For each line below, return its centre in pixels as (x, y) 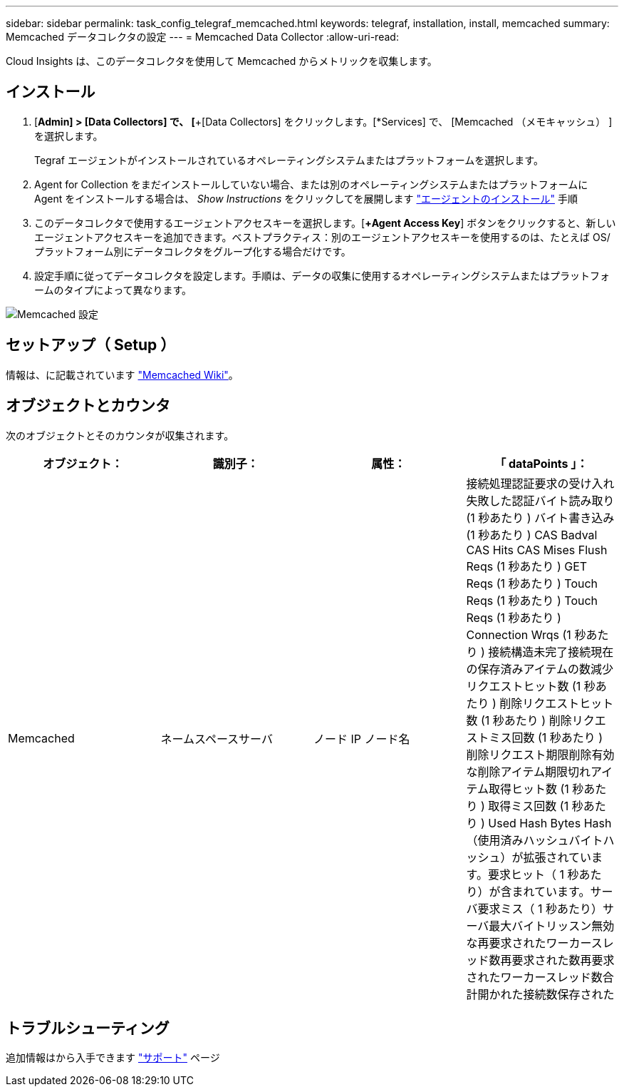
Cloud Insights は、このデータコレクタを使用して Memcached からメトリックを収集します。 (222, 61)
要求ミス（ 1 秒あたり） (540, 908)
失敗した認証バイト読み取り (540, 500)
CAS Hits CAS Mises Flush (537, 550)
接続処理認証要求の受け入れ (540, 483)
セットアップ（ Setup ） (91, 345)
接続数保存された (569, 994)
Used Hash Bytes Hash (550, 823)
